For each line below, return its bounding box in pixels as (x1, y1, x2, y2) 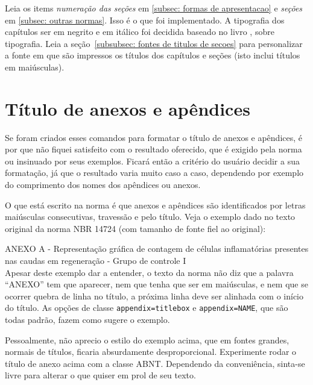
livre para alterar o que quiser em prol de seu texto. (5, 369, 196, 381)
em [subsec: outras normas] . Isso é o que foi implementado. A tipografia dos (5, 13, 285, 26)
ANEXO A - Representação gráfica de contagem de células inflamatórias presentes (5, 242, 309, 255)
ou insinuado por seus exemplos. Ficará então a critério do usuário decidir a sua (5, 154, 300, 167)
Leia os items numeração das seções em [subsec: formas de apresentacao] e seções (5, 2, 303, 14)
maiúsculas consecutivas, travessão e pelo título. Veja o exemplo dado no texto (5, 210, 296, 223)
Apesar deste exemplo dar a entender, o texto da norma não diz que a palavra (5, 266, 294, 278)
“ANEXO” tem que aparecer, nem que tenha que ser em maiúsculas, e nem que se (5, 278, 308, 290)
